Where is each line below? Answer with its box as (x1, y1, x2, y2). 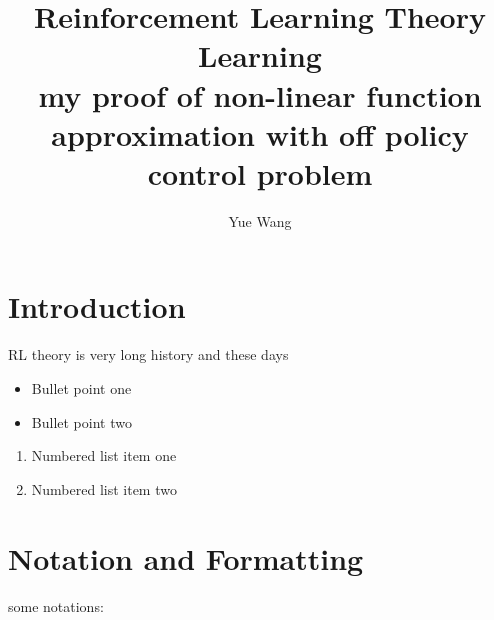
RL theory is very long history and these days (8, 344, 289, 365)
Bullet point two (31, 411, 132, 432)
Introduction (8, 286, 186, 327)
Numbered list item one (31, 445, 177, 466)
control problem (147, 152, 373, 193)
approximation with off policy (51, 113, 469, 154)
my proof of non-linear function (38, 74, 482, 115)
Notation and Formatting (8, 537, 364, 578)
